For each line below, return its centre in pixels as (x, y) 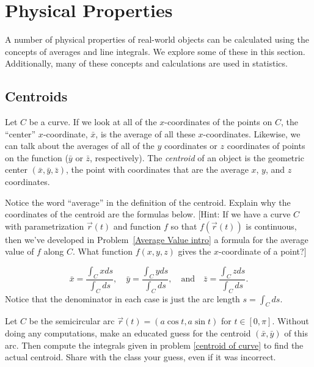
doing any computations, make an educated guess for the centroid (128, 332)
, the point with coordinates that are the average (157, 169)
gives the (195, 251)
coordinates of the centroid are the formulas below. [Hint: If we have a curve (148, 214)
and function (137, 226)
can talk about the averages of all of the (80, 146)
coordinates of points (266, 146)
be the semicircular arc (72, 321)
